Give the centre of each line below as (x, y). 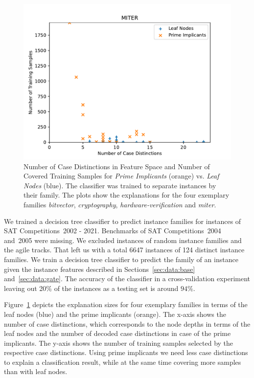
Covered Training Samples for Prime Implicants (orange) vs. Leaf (121, 176)
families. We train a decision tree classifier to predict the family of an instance (121, 259)
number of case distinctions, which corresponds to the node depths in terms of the (127, 323)
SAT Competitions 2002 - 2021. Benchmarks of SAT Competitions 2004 (113, 231)
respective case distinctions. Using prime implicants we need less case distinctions (126, 352)
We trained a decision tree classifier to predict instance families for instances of (123, 221)
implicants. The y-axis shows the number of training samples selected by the (119, 343)
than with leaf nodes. (36, 371)
